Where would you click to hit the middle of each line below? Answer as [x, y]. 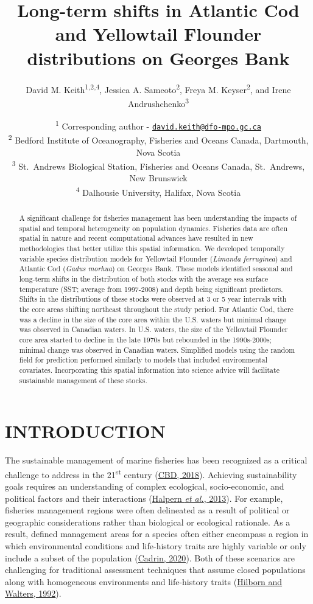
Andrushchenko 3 [158, 102]
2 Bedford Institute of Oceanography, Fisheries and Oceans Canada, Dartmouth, [158, 139]
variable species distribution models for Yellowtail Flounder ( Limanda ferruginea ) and [156, 258]
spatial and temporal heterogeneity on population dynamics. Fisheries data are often [153, 228]
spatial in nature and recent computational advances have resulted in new [136, 238]
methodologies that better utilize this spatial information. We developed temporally [152, 248]
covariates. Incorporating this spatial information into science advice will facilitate [149, 370]
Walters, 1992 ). [33, 593]
